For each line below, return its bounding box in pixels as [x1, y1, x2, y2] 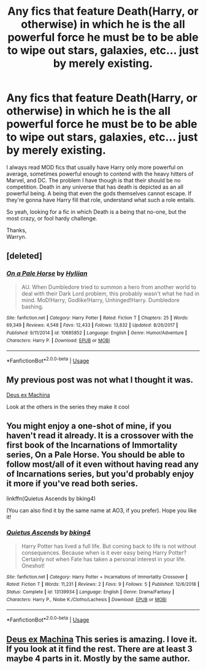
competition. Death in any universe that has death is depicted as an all [6, 183, 184, 190]
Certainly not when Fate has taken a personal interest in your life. [21, 555, 186, 563]
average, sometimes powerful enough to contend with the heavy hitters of [6, 170, 194, 177]
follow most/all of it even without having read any [6, 459, 199, 470]
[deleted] [6, 251, 43, 262]
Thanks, [6, 226, 27, 234]
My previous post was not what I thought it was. [6, 375, 194, 385]
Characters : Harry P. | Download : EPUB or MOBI [6, 337, 110, 343]
